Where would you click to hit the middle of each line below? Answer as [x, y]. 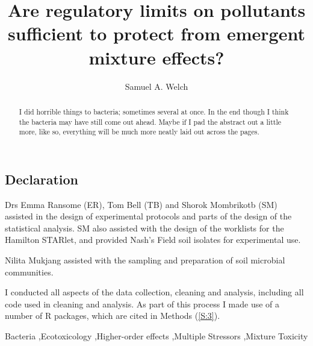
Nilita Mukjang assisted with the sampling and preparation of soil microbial [145, 260]
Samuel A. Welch [156, 86]
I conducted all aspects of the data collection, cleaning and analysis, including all [154, 292]
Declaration [42, 179]
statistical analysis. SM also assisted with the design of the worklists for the [144, 228]
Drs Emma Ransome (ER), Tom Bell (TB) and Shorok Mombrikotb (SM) [141, 204]
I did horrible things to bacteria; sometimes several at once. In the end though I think [154, 111]
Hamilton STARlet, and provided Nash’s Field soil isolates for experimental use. [153, 240]
